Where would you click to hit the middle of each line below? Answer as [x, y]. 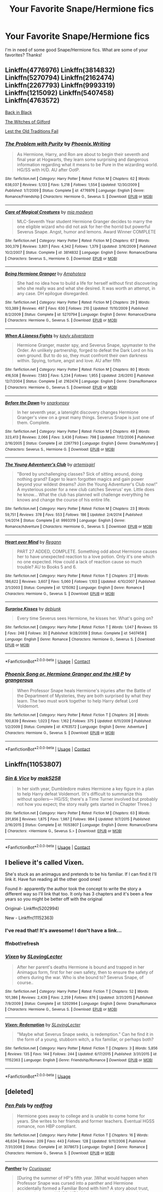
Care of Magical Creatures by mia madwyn [49, 212]
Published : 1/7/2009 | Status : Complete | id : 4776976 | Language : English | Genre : [75, 191]
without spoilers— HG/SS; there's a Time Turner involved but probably [87, 799]
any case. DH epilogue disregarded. [53, 294]
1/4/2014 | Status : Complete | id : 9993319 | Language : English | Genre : [65, 521]
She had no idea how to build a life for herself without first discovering [87, 283]
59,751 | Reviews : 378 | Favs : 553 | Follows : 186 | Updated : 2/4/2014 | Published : [74, 515]
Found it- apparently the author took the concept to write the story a [73, 889]
